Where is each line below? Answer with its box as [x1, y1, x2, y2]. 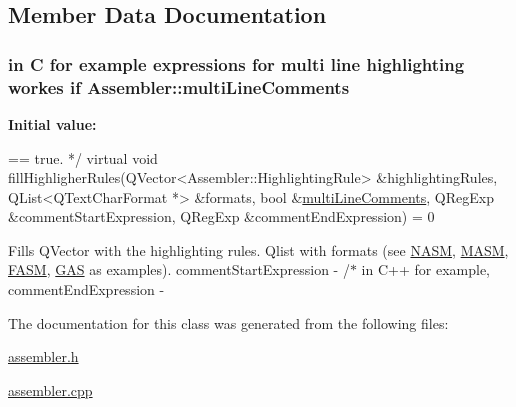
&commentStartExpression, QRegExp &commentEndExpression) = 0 [8, 206, 435, 227]
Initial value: [8, 113, 97, 134]
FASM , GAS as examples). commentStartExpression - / [8, 259, 350, 280]
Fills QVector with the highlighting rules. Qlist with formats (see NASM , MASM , [8, 239, 509, 260]
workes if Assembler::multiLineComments [8, 74, 350, 99]
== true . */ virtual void [8, 147, 158, 168]
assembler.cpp [8, 379, 93, 400]
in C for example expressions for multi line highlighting [8, 51, 465, 76]
